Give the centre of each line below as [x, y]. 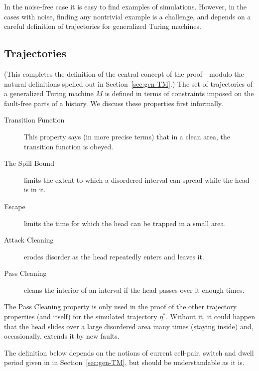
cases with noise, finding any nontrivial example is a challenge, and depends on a [128, 16]
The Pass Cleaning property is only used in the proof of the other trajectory [121, 307]
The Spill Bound [29, 163]
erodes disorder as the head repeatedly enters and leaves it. [114, 256]
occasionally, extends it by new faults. [62, 336]
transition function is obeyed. [69, 146]
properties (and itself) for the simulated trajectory [81, 316]
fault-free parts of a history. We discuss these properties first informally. [114, 103]
